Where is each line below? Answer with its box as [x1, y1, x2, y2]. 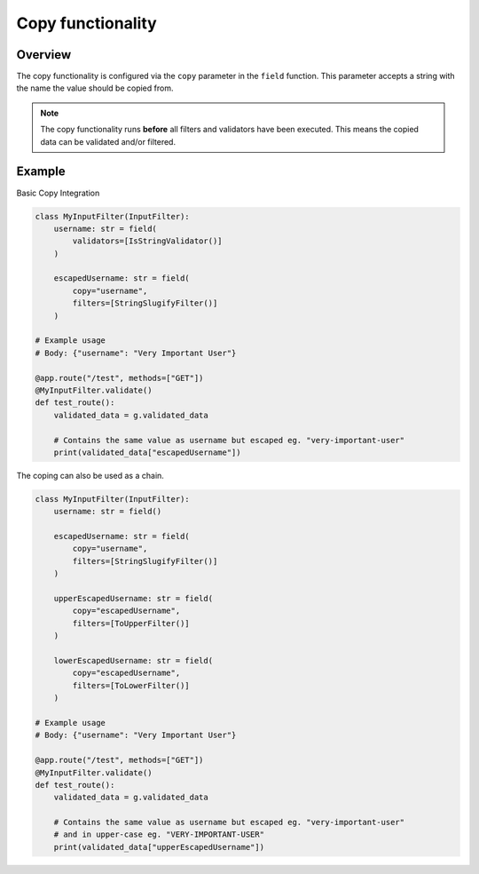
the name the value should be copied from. [16, 83, 174, 93]
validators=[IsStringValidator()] [72, 236, 223, 246]
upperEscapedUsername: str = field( [53, 593, 213, 604]
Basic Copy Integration [16, 187, 100, 198]
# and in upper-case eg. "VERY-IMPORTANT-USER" [53, 830, 265, 839]
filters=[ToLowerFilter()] [72, 680, 190, 690]
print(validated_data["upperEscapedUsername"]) [53, 842, 265, 852]
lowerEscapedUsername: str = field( [53, 655, 213, 665]
